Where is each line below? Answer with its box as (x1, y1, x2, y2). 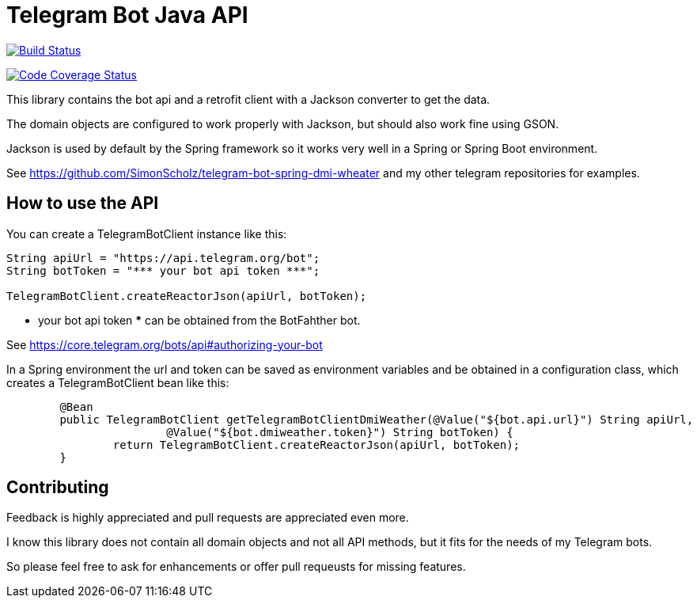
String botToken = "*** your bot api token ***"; (6, 264, 320, 277)
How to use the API (6, 193, 159, 214)
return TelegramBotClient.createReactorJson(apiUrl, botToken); (112, 438, 521, 451)
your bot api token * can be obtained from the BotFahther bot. (38, 313, 361, 327)
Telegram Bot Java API (6, 2, 248, 28)
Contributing (6, 477, 109, 498)
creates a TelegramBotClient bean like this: (6, 375, 229, 389)
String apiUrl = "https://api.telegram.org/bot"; (6, 251, 320, 264)
